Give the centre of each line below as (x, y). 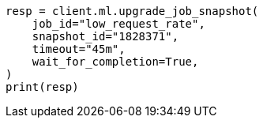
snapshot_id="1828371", (105, 36)
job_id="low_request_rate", (118, 24)
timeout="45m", (79, 49)
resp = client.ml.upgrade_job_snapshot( (132, 11)
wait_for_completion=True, (115, 62)
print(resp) (42, 87)
